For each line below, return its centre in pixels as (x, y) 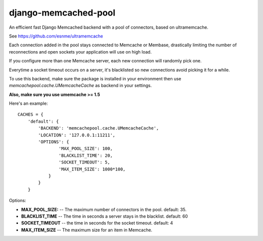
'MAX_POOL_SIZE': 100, (86, 149)
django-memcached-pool (62, 13)
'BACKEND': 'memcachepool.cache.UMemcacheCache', (99, 128)
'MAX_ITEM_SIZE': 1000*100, (92, 169)
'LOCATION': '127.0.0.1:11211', (77, 135)
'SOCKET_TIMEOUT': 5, (85, 162)
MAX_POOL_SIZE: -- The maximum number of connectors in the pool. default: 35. (104, 209)
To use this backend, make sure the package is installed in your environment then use (95, 78)
